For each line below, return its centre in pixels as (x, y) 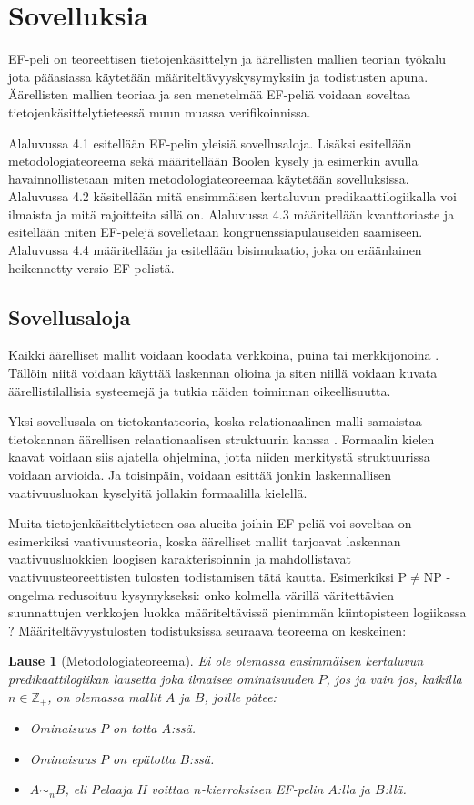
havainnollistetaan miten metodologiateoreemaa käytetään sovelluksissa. (209, 178)
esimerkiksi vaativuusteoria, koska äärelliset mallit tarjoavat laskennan (205, 540)
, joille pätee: (240, 696)
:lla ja (354, 789)
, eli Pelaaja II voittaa (127, 789)
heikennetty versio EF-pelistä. (91, 267)
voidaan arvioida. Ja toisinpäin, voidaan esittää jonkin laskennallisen (200, 475)
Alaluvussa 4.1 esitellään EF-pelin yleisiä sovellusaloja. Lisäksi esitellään (210, 143)
